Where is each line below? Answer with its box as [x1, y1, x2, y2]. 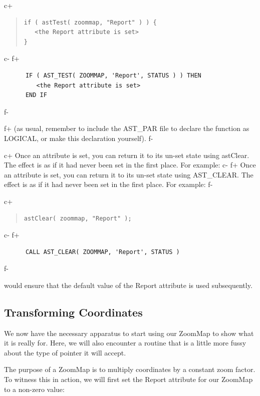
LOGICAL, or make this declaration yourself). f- [4, 132, 153, 143]
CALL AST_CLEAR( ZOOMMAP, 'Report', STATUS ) [25, 248, 180, 255]
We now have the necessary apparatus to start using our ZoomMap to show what [4, 327, 254, 338]
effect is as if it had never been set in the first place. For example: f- [4, 179, 213, 189]
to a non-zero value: [4, 383, 65, 394]
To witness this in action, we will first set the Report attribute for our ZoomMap [4, 374, 253, 384]
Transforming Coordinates [4, 304, 143, 319]
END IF [25, 91, 47, 99]
